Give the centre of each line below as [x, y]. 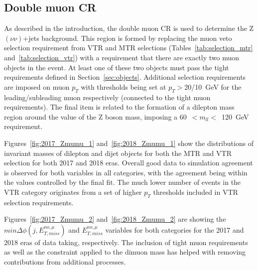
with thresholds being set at [124, 86]
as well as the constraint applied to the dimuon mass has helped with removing [125, 252]
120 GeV [235, 116]
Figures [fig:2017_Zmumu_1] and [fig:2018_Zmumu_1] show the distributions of [129, 143]
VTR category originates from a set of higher [73, 192]
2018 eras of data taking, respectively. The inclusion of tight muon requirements [126, 242]
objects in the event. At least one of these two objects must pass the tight [117, 67]
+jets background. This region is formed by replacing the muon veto [128, 38]
